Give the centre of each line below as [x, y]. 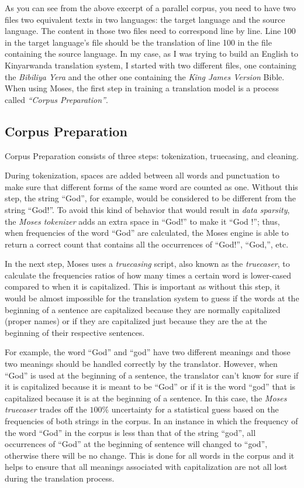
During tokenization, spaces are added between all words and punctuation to [142, 175]
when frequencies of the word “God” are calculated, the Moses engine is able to [147, 233]
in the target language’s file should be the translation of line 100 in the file [138, 42]
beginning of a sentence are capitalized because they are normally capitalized [143, 309]
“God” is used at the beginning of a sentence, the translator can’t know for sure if [152, 375]
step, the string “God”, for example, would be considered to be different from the [150, 198]
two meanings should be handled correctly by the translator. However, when [141, 364]
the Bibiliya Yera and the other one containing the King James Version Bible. [145, 76]
